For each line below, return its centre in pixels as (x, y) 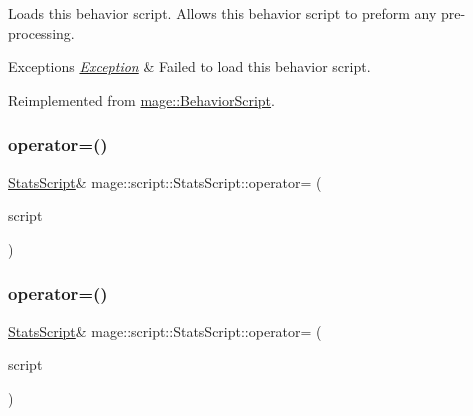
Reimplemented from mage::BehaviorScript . (141, 99)
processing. (41, 32)
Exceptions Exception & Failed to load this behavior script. (189, 66)
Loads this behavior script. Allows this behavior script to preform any (222, 13)
